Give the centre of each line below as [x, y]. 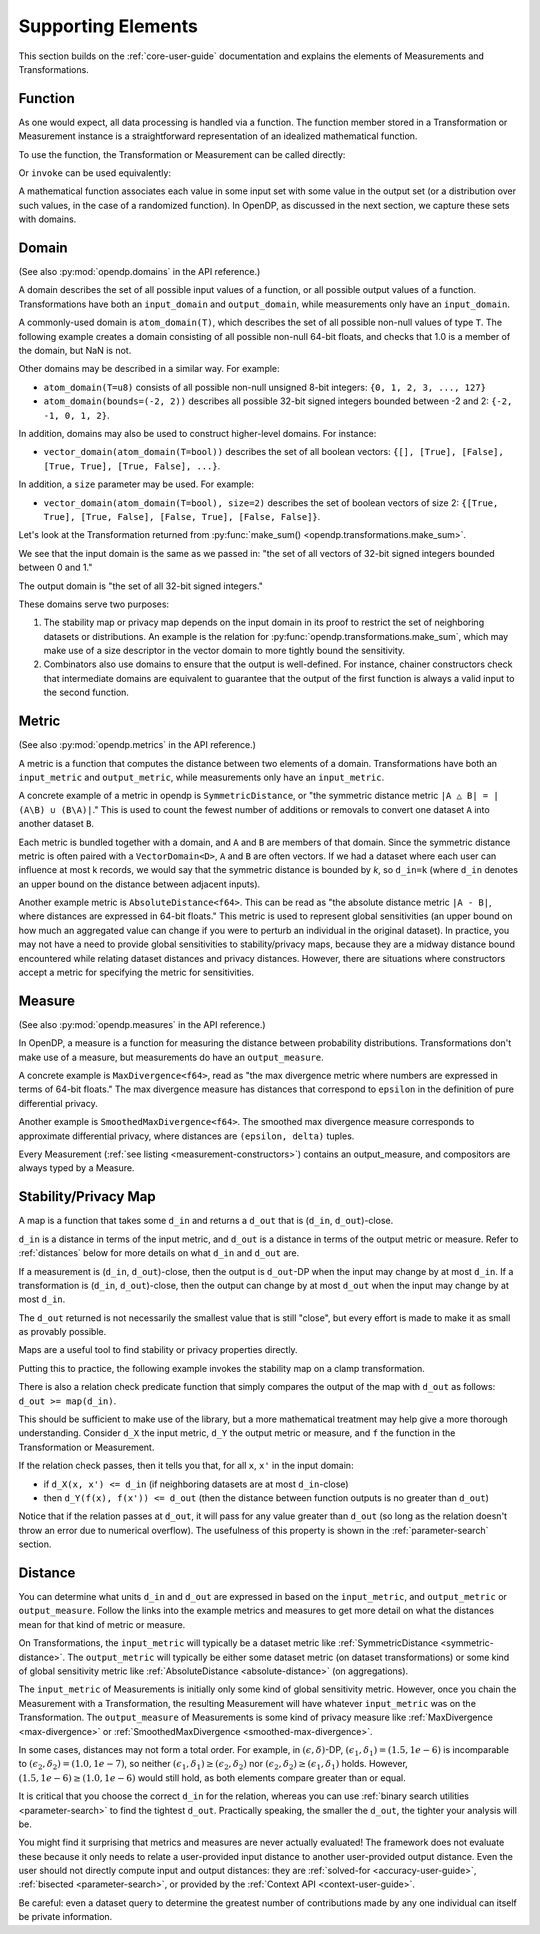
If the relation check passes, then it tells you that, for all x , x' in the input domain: [186, 1466]
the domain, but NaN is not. [75, 351]
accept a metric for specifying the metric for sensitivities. [136, 972]
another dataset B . [56, 824]
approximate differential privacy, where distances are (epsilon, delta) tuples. [186, 1136]
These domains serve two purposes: [94, 604]
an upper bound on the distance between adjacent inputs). [139, 884]
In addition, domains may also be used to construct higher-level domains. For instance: [197, 433]
